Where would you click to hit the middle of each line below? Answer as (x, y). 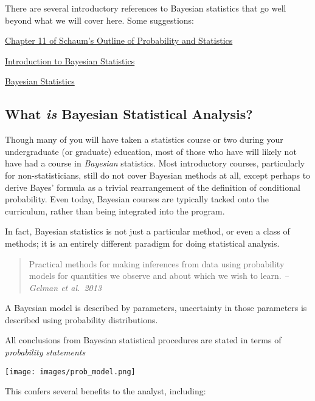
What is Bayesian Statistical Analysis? (129, 114)
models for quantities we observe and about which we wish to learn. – (159, 276)
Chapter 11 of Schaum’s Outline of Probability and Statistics (119, 40)
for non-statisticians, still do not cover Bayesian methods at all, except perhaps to (158, 175)
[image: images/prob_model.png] (70, 372)
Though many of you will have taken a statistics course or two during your (144, 139)
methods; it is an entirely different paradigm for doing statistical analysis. (142, 243)
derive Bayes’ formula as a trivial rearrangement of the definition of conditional (153, 187)
